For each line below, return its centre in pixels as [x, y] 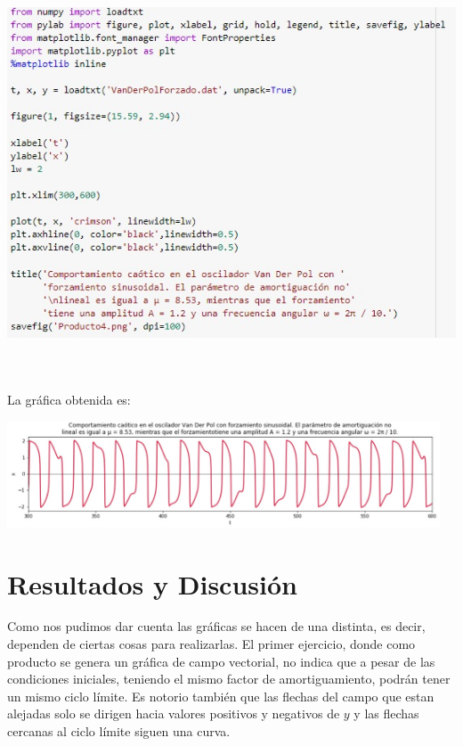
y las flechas [386, 713]
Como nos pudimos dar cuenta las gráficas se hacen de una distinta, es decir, [216, 626]
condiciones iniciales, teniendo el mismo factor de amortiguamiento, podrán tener [229, 679]
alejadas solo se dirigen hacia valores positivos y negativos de [174, 713]
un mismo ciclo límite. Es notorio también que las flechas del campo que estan [221, 696]
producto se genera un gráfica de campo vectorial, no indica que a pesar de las [221, 661]
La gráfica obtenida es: [69, 400]
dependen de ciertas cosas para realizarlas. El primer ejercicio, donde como [211, 644]
